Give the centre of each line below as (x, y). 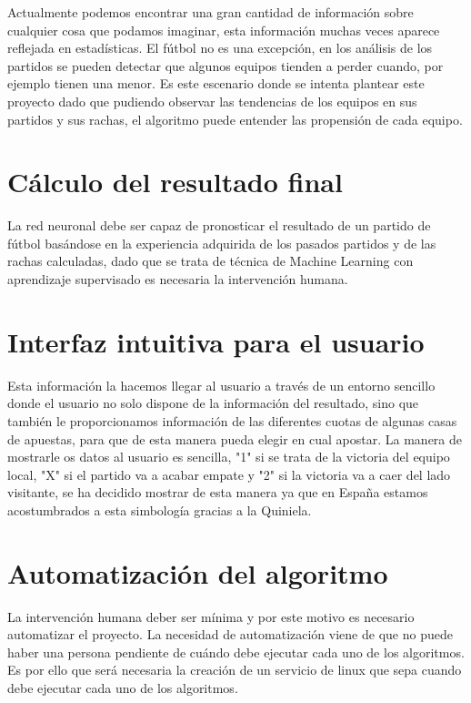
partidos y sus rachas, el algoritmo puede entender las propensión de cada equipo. (235, 119)
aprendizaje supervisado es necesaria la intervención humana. (178, 279)
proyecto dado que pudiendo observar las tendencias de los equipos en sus (212, 101)
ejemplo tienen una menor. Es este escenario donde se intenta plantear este (216, 83)
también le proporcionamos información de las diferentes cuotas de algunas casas (232, 420)
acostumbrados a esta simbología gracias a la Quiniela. (160, 509)
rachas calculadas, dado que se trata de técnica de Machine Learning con (210, 261)
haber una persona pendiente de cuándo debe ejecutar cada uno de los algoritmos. (236, 652)
